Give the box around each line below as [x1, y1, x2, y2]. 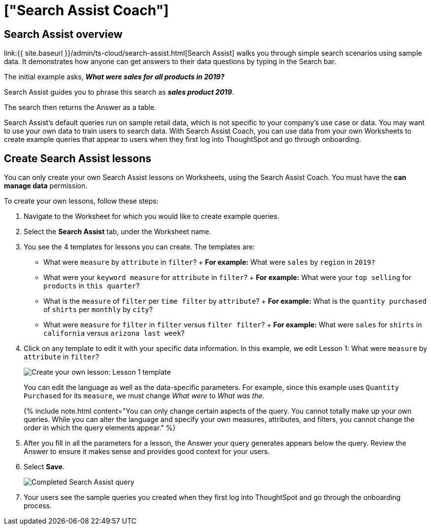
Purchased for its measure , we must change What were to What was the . [24, 391, 265, 400]
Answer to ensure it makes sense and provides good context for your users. [24, 447, 270, 456]
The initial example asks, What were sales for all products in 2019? [4, 72, 225, 81]
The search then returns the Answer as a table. [4, 103, 157, 112]
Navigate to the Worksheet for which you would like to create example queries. [24, 212, 279, 221]
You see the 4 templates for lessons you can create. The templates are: [24, 243, 255, 251]
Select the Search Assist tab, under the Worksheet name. [24, 227, 211, 236]
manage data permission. [4, 181, 88, 190]
